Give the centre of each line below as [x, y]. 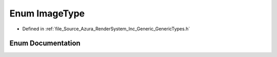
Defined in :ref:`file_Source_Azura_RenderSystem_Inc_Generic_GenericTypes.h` [106, 29]
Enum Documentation [45, 43]
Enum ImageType [47, 13]
